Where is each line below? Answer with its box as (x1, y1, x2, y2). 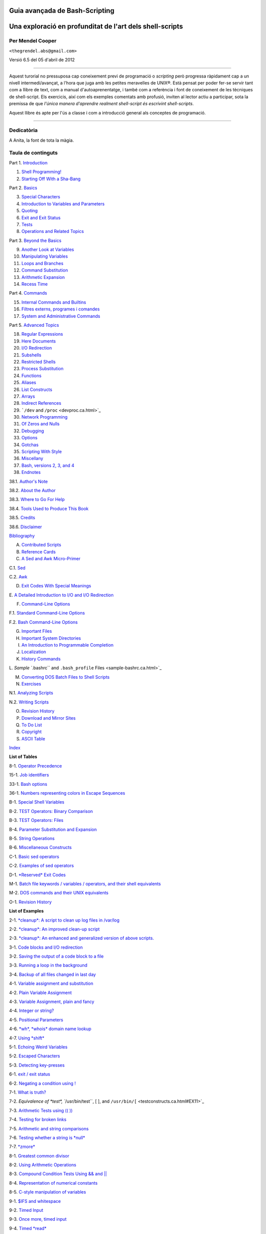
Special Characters (21, 194, 61, 200)
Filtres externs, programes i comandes (21, 306, 100, 312)
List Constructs (21, 386, 53, 392)
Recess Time (21, 281, 48, 287)
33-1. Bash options (9, 781, 48, 787)
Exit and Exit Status (21, 215, 61, 221)
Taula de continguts (9, 150, 58, 156)
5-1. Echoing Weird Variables (9, 1044, 67, 1050)
